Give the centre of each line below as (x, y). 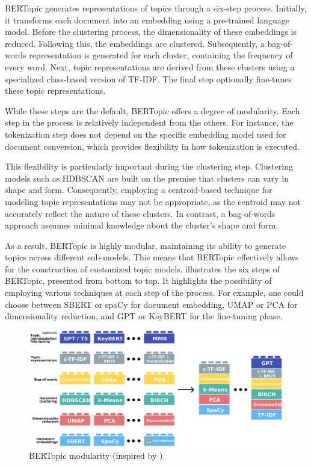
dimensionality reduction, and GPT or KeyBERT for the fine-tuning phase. (144, 316)
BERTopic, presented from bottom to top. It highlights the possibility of (138, 281)
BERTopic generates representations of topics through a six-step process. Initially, (156, 8)
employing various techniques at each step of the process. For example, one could (154, 293)
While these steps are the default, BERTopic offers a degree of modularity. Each (152, 110)
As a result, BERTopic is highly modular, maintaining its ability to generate (146, 245)
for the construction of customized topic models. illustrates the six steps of (142, 268)
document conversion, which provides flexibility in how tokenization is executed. (152, 146)
